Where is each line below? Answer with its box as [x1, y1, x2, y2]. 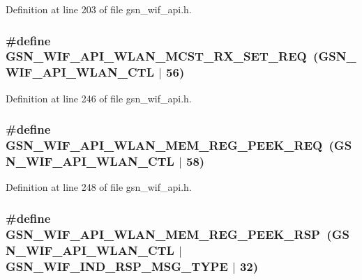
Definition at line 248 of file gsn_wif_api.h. [6, 180, 192, 194]
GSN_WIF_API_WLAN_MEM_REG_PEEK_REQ [6, 137, 323, 154]
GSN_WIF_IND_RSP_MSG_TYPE [6, 257, 228, 274]
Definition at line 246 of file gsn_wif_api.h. [6, 91, 192, 105]
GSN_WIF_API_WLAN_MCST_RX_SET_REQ [6, 47, 307, 65]
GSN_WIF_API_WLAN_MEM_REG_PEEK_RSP [6, 225, 320, 242]
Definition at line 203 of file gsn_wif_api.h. [6, 2, 192, 16]
